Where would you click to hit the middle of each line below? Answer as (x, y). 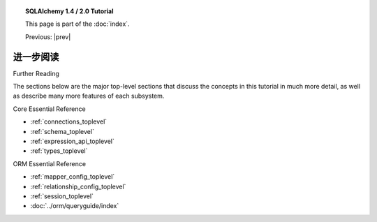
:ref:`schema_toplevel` (62, 131)
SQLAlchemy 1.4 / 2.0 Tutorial (69, 11)
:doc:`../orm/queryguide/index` (75, 206)
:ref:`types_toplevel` (59, 151)
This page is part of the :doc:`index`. (77, 24)
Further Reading (36, 73)
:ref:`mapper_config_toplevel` (73, 177)
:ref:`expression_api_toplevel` (73, 141)
